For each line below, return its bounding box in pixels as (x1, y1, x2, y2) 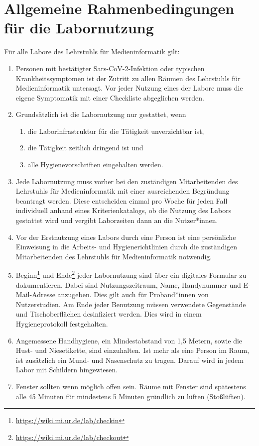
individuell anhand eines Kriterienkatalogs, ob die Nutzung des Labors (15, 205, 232, 216)
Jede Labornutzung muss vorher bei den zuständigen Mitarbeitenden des (15, 176, 238, 186)
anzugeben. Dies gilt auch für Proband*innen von (57, 289, 209, 300)
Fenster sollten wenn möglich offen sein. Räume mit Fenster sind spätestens (15, 381, 246, 391)
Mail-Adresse (15, 289, 55, 300)
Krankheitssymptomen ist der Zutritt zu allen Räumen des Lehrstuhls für (15, 73, 241, 83)
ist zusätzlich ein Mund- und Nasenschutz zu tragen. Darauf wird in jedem (15, 354, 244, 365)
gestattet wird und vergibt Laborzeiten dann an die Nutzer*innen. (15, 215, 218, 225)
